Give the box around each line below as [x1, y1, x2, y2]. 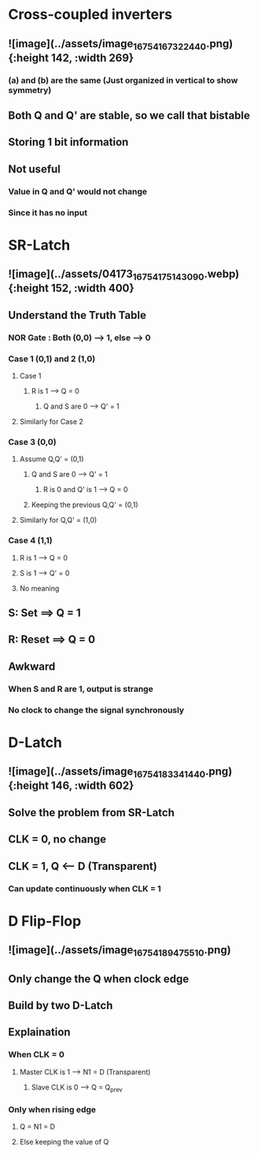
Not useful [8, 162, 61, 176]
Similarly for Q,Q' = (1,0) [19, 516, 98, 525]
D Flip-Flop [8, 912, 82, 930]
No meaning [19, 583, 60, 593]
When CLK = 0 [8, 1049, 64, 1060]
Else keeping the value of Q [19, 1137, 109, 1146]
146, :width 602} [50, 779, 135, 793]
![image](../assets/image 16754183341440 [8, 765, 206, 780]
